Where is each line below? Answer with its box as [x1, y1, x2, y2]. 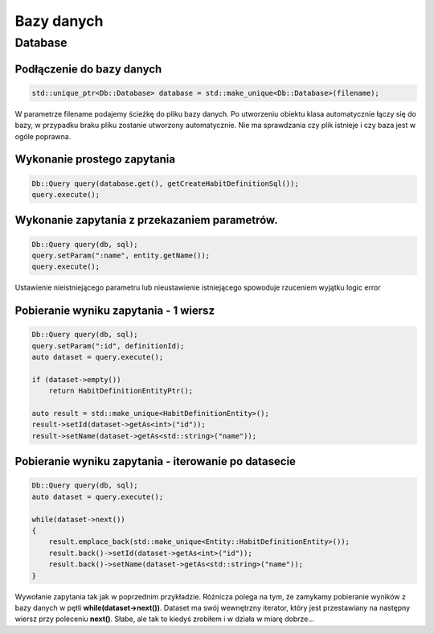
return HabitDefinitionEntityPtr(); [48, 386, 193, 396]
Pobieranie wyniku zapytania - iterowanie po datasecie [14, 455, 297, 468]
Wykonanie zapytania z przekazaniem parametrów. [14, 213, 278, 227]
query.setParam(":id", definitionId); [31, 341, 185, 350]
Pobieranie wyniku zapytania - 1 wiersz [14, 304, 215, 318]
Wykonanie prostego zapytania [14, 153, 176, 167]
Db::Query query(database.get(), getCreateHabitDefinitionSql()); [31, 179, 299, 188]
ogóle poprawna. [14, 131, 72, 141]
